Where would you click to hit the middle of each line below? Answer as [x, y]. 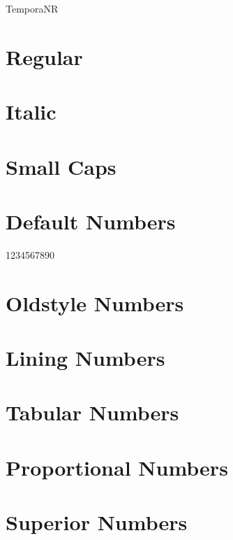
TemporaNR [32, 8]
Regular [44, 56]
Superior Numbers [97, 522]
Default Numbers [91, 221]
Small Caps [61, 166]
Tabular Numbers [92, 412]
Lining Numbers [85, 357]
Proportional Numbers [117, 467]
